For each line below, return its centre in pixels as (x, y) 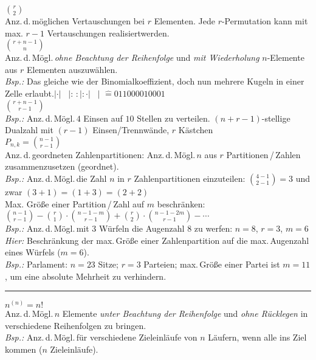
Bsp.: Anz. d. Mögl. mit (47, 228)
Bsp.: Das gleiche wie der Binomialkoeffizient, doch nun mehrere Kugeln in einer (155, 81)
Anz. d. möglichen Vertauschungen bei (75, 21)
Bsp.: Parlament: (36, 264)
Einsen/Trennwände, (131, 130)
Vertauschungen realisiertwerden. (108, 33)
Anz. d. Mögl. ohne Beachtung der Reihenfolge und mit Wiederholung (132, 57)
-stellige (276, 118)
